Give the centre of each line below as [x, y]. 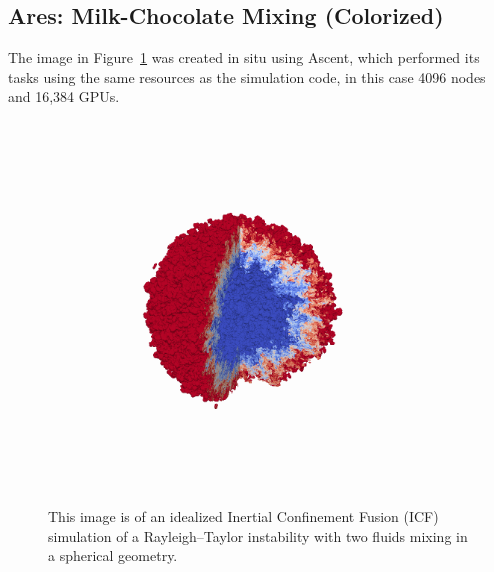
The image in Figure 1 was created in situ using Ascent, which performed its [244, 57]
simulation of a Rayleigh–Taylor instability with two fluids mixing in [258, 535]
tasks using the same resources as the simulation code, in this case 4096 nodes [247, 76]
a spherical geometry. [113, 555]
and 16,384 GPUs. [64, 96]
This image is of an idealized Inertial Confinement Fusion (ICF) [243, 516]
